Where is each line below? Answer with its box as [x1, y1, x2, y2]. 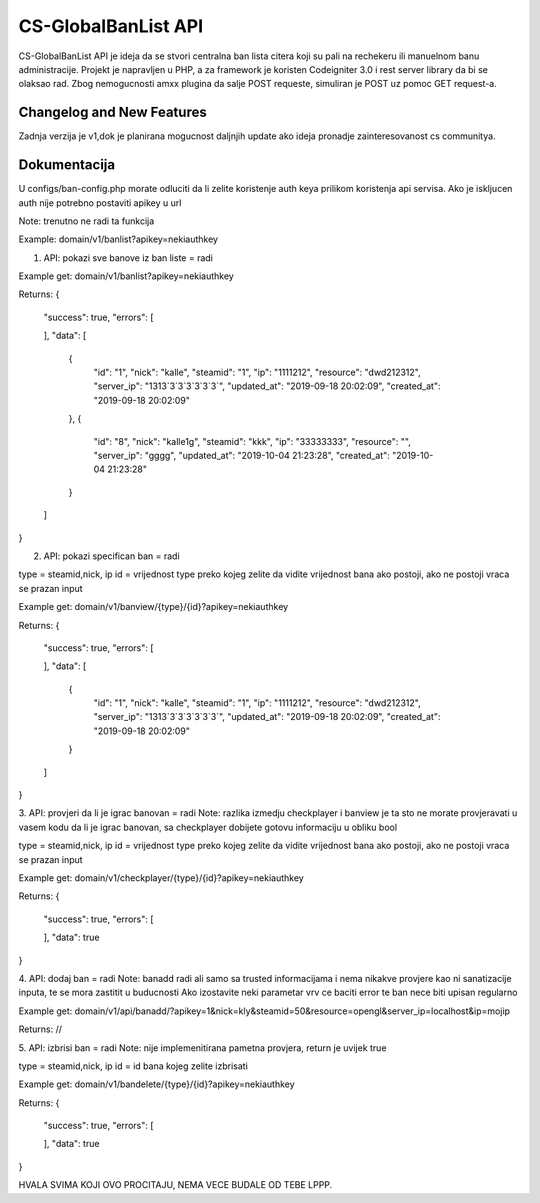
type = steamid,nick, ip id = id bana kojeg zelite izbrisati [18, 1060, 249, 1072]
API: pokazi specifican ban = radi [43, 550, 180, 562]
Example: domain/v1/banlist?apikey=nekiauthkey [18, 233, 219, 245]
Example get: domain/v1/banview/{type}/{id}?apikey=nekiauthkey [18, 601, 289, 613]
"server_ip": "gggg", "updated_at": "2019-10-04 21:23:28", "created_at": [93, 450, 390, 461]
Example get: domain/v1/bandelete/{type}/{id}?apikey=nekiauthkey [18, 1078, 295, 1090]
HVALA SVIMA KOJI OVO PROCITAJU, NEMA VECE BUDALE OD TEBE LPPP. [18, 1179, 333, 1191]
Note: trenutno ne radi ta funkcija [18, 215, 155, 227]
